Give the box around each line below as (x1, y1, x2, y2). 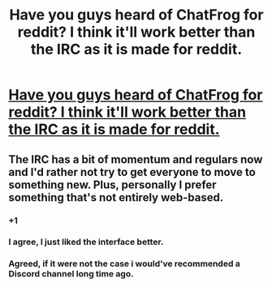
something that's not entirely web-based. (8, 191, 224, 204)
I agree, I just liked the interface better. (8, 237, 164, 248)
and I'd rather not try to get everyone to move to (8, 165, 256, 179)
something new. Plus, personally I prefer (8, 178, 217, 191)
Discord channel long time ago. (8, 268, 134, 280)
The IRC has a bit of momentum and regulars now (8, 152, 263, 166)
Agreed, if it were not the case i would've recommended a (8, 258, 241, 269)
